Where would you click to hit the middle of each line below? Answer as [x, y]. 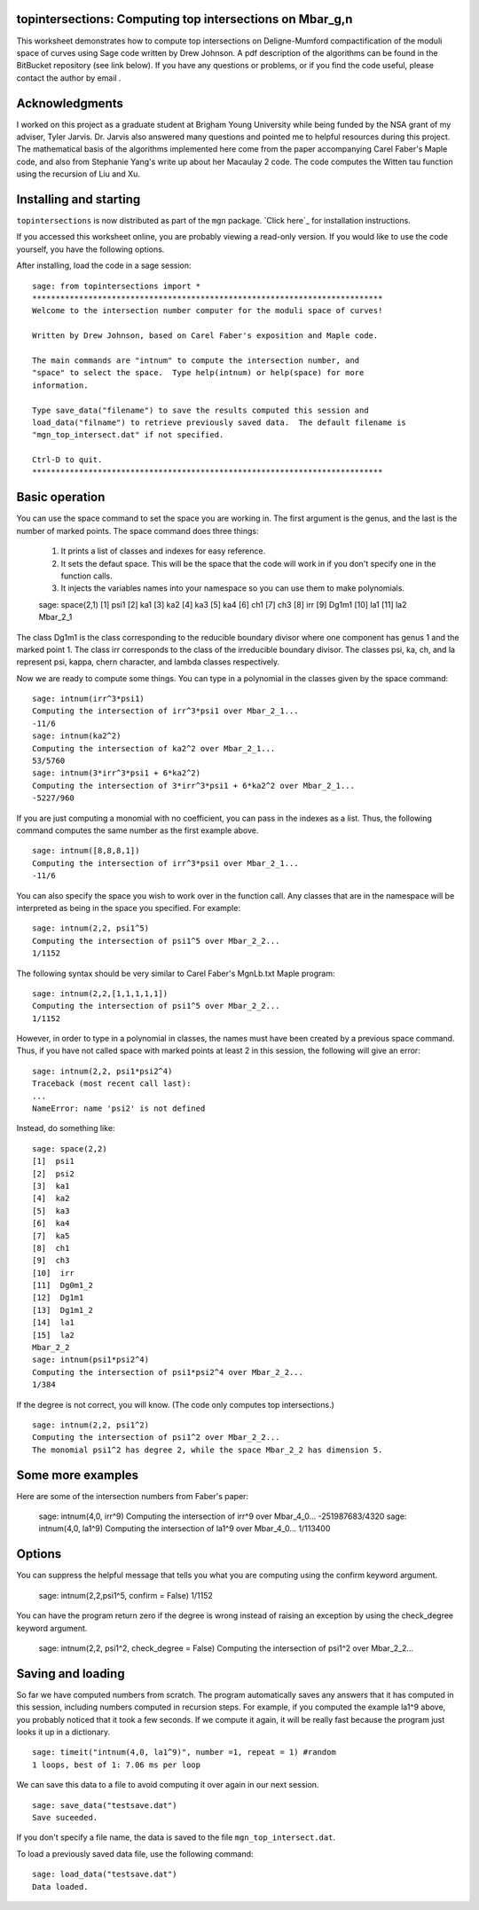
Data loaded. [60, 1886]
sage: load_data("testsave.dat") [105, 1875]
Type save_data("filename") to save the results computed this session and [200, 410]
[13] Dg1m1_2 [63, 1310]
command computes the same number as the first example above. [137, 830]
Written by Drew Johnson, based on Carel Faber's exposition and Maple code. [205, 336]
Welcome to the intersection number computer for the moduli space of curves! [208, 311]
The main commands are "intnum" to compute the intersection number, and [196, 360]
